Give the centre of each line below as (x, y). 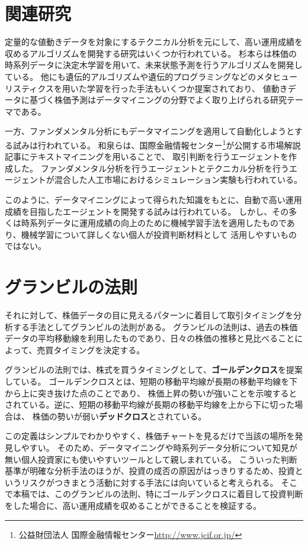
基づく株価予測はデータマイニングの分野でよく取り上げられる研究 (158, 100)
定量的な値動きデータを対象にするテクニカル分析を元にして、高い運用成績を (154, 42)
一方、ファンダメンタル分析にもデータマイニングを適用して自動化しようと (150, 131)
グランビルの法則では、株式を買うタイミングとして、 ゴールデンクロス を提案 (154, 370)
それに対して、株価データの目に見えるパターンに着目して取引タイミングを (149, 315)
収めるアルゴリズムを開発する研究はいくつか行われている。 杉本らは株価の (151, 53)
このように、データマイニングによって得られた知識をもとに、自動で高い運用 (153, 199)
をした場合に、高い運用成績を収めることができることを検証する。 (133, 505)
